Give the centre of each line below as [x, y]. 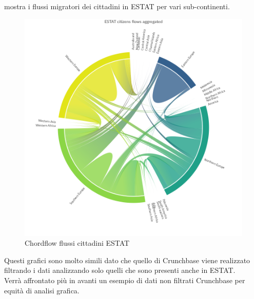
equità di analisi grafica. [42, 290]
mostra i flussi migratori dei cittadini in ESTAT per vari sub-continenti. [117, 6]
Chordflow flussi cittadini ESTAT [77, 243]
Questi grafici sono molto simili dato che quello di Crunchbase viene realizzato [127, 260]
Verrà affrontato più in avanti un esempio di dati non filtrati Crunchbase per [125, 280]
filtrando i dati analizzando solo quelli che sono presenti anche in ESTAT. [120, 270]
